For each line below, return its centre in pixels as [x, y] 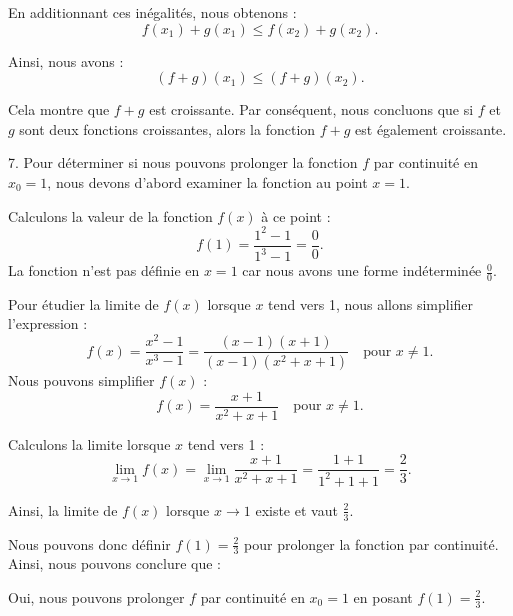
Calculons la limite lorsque [89, 443]
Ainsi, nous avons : [66, 60]
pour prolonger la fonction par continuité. [371, 543]
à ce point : [296, 215]
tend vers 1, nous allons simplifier [371, 303]
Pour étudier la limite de [83, 303]
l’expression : [48, 323]
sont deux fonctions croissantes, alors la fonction [167, 128]
